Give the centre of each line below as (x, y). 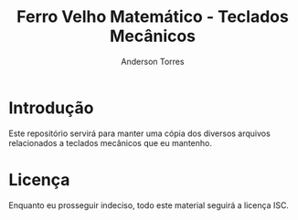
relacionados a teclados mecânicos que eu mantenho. (110, 142)
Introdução (51, 108)
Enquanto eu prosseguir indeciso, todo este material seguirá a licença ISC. (149, 205)
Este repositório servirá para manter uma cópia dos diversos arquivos (139, 133)
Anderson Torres (153, 61)
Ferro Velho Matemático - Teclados (153, 17)
